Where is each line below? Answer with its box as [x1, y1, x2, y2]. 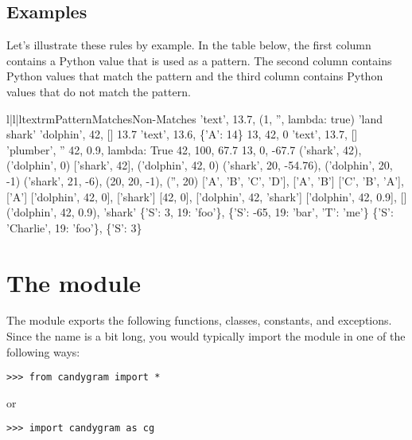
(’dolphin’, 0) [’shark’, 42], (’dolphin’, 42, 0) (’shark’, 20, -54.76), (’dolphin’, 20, [6, 157, 393, 173]
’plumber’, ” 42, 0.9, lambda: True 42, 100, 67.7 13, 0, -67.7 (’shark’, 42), [6, 141, 362, 158]
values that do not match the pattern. [6, 83, 191, 99]
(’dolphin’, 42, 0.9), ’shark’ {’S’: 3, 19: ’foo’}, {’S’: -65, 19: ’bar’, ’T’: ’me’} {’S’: [6, 204, 394, 220]
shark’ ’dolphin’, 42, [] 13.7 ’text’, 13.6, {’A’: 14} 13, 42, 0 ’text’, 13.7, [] [6, 126, 358, 142]
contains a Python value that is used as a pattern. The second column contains [6, 52, 392, 68]
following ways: [6, 343, 80, 360]
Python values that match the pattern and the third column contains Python [6, 68, 383, 84]
